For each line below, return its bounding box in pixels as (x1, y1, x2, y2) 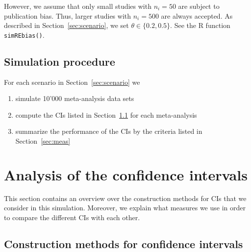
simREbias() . (4, 29, 45, 40)
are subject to (178, 1, 220, 11)
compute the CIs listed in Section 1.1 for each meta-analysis (15, 109, 197, 120)
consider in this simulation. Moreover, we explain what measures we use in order (4, 202, 246, 213)
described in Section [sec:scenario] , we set (4, 20, 129, 30)
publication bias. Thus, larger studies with (4, 10, 131, 21)
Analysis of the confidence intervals (4, 164, 248, 184)
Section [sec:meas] (15, 136, 71, 146)
